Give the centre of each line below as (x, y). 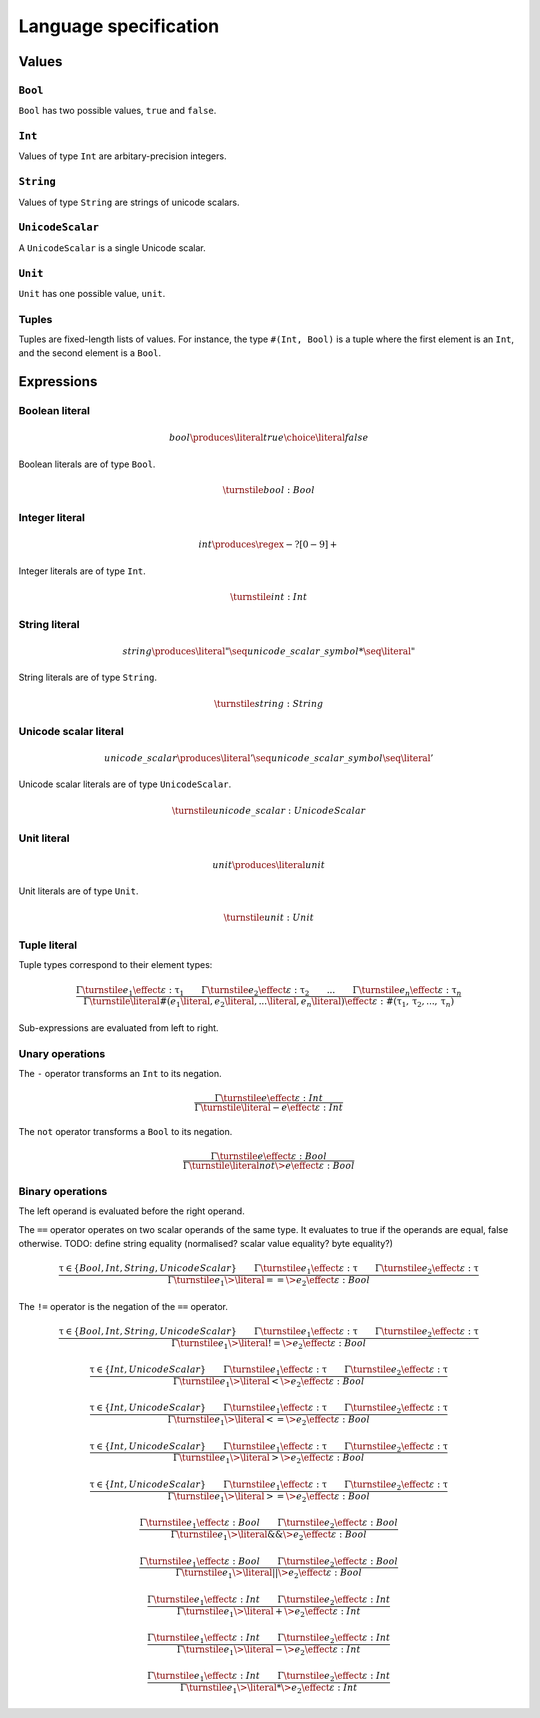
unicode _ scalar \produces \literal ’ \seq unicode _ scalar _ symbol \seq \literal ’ (268, 758)
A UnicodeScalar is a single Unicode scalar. (112, 247)
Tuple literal (48, 945)
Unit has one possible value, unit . (92, 293)
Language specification (119, 26)
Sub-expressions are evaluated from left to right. (118, 1027)
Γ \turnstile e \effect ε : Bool (268, 1156)
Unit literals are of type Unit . (78, 891)
